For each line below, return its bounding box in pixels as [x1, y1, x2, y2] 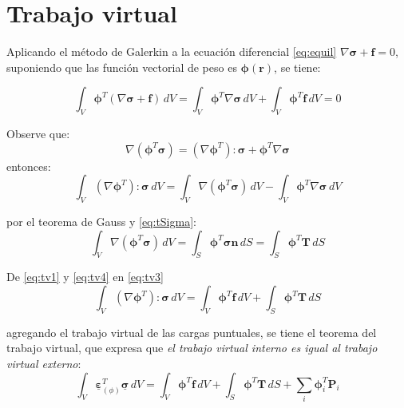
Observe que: [6, 125, 70, 142]
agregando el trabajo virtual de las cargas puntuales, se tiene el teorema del [6, 323, 377, 340]
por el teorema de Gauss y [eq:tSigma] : [6, 213, 196, 230]
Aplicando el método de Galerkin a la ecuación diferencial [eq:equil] [6, 43, 337, 60]
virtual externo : [6, 355, 81, 372]
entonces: [6, 157, 51, 174]
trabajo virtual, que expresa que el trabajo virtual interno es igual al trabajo [6, 339, 378, 356]
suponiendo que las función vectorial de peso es [6, 58, 237, 75]
